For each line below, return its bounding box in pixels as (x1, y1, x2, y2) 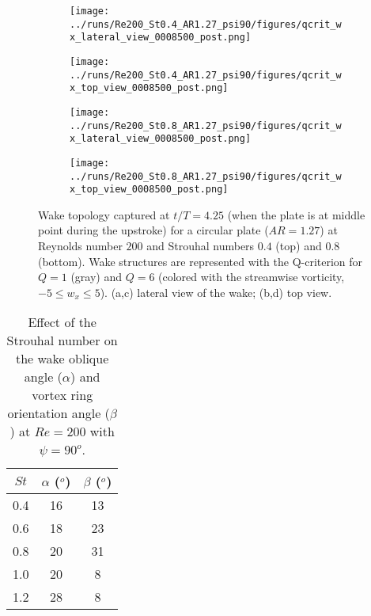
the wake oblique (15, 349, 109, 368)
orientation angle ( (7, 404, 110, 423)
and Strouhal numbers (146, 238, 255, 254)
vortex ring (32, 386, 93, 405)
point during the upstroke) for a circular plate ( (38, 222, 269, 238)
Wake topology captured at (38, 206, 170, 222)
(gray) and (70, 268, 123, 285)
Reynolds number (38, 238, 123, 254)
